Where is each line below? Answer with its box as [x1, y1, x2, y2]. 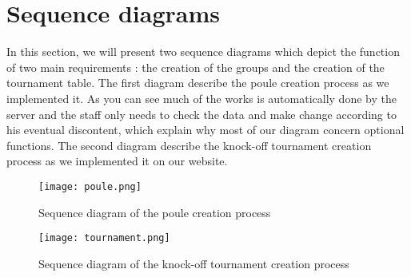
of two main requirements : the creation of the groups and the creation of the [6, 58, 385, 75]
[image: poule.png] [38, 180, 142, 192]
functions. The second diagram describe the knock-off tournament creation [6, 137, 372, 153]
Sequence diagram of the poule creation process [38, 204, 271, 220]
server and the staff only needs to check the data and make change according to [6, 105, 397, 122]
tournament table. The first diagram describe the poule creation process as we [6, 74, 389, 91]
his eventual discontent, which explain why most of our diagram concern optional [6, 121, 405, 138]
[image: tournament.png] [38, 232, 170, 244]
